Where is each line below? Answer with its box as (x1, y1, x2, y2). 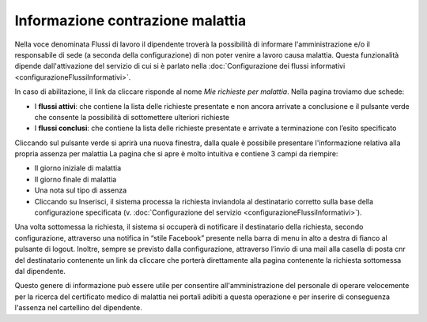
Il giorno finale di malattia (34, 174, 117, 184)
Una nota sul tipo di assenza (34, 185, 127, 195)
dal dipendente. (14, 266, 66, 275)
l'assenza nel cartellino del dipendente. (14, 303, 142, 313)
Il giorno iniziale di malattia (34, 163, 122, 173)
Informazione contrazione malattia (14, 12, 247, 29)
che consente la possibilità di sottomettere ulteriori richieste (34, 112, 229, 122)
